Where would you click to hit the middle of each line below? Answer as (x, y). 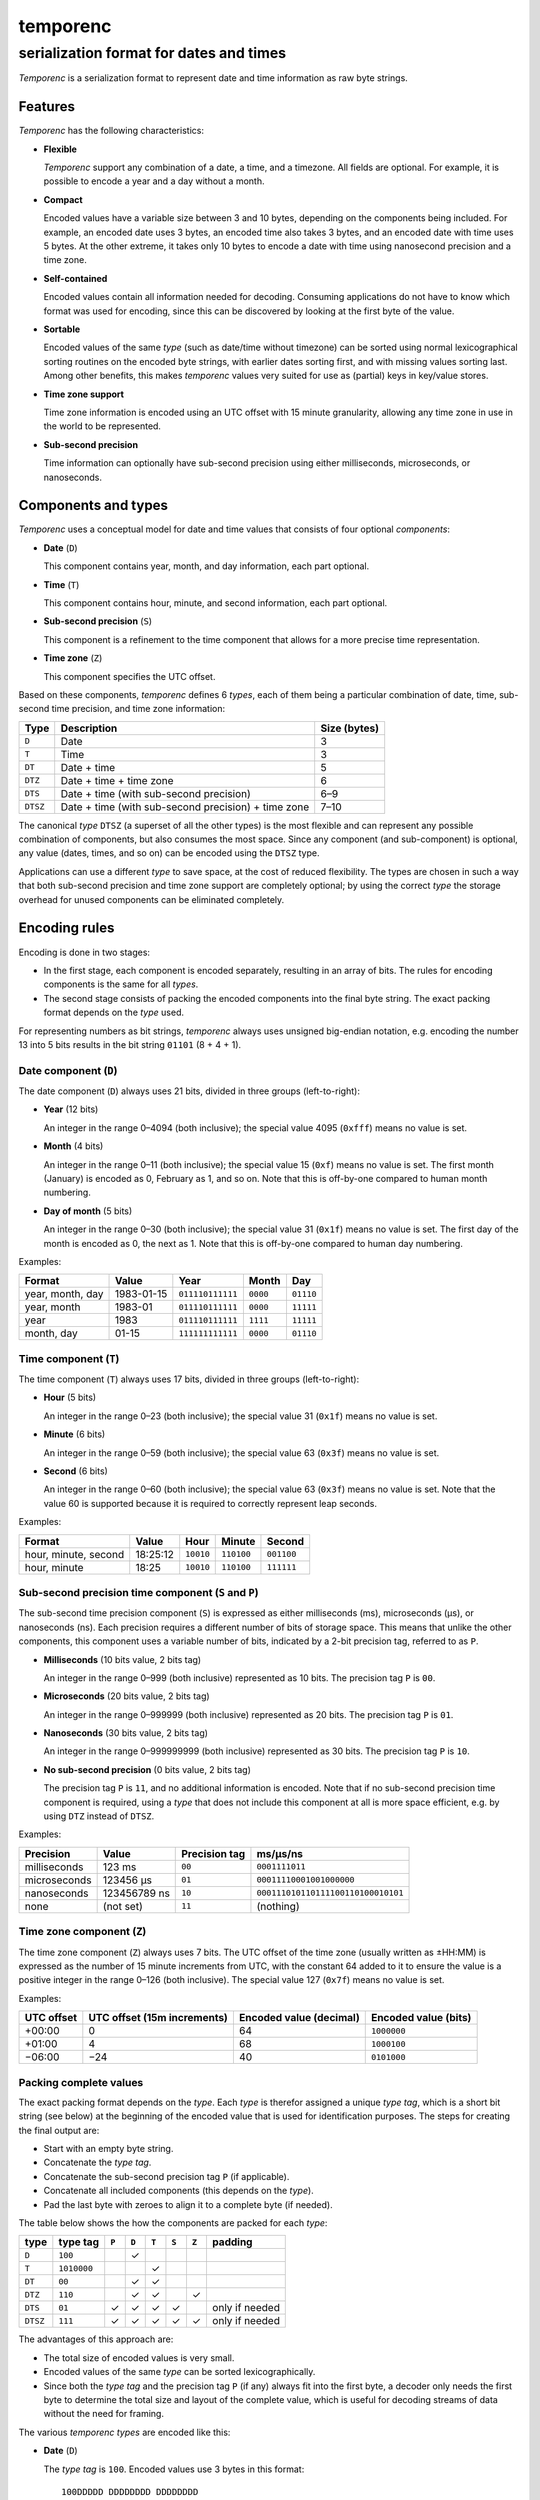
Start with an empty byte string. (108, 2149)
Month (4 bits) (73, 1146)
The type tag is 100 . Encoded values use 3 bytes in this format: (174, 2469)
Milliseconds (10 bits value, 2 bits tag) (122, 1659)
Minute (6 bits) (74, 1434)
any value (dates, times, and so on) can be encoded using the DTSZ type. (169, 853)
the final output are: (59, 2130)
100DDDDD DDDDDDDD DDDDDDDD (130, 2491)
